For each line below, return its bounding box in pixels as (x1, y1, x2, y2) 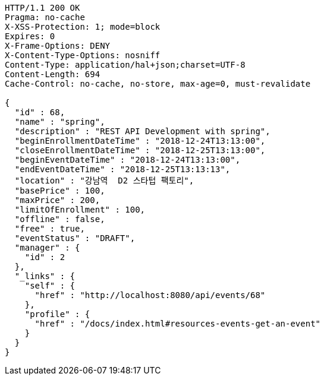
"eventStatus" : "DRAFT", (14, 233, 136, 243)
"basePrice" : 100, (14, 186, 105, 195)
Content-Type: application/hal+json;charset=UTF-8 (5, 60, 246, 69)
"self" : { (24, 281, 76, 290)
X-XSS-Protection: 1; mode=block (5, 22, 161, 31)
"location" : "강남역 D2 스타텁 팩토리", (14, 176, 194, 185)
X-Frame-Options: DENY (5, 41, 111, 50)
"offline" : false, (14, 214, 105, 224)
